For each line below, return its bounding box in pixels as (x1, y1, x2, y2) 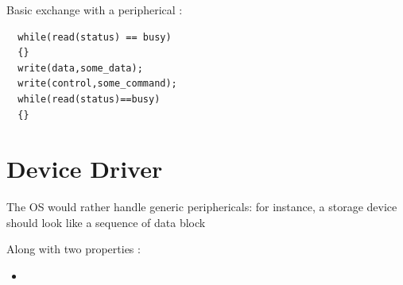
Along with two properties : (6, 241, 141, 257)
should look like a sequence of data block (6, 214, 206, 230)
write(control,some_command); (17, 78, 177, 90)
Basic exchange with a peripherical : (6, 2, 183, 17)
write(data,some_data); (17, 62, 143, 74)
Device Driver (6, 152, 163, 185)
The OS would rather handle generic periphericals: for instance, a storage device (6, 198, 397, 215)
